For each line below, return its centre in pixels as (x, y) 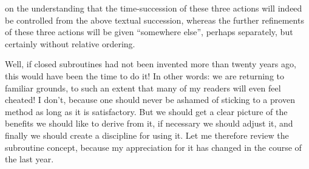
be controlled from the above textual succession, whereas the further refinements (154, 20)
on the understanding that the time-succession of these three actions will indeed (154, 8)
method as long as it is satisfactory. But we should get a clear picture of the (146, 111)
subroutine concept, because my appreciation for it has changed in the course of (153, 147)
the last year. (29, 159)
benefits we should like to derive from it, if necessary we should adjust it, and (149, 123)
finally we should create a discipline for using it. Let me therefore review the (147, 135)
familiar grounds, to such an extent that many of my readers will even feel (143, 88)
